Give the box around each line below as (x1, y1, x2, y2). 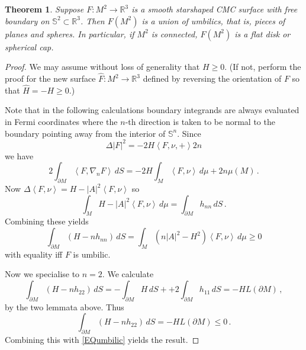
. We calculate (102, 268, 154, 280)
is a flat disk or (234, 27, 291, 40)
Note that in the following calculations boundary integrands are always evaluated (5, 104, 299, 116)
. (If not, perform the (224, 60, 301, 73)
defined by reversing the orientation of (143, 72, 282, 84)
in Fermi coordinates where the (5, 115, 118, 127)
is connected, (151, 27, 198, 40)
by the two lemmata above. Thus (5, 300, 124, 313)
